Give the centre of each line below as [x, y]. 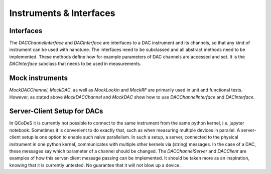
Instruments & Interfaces [62, 13]
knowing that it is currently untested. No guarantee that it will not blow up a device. [95, 165]
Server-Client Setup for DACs [56, 111]
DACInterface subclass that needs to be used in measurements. [75, 64]
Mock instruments [38, 78]
